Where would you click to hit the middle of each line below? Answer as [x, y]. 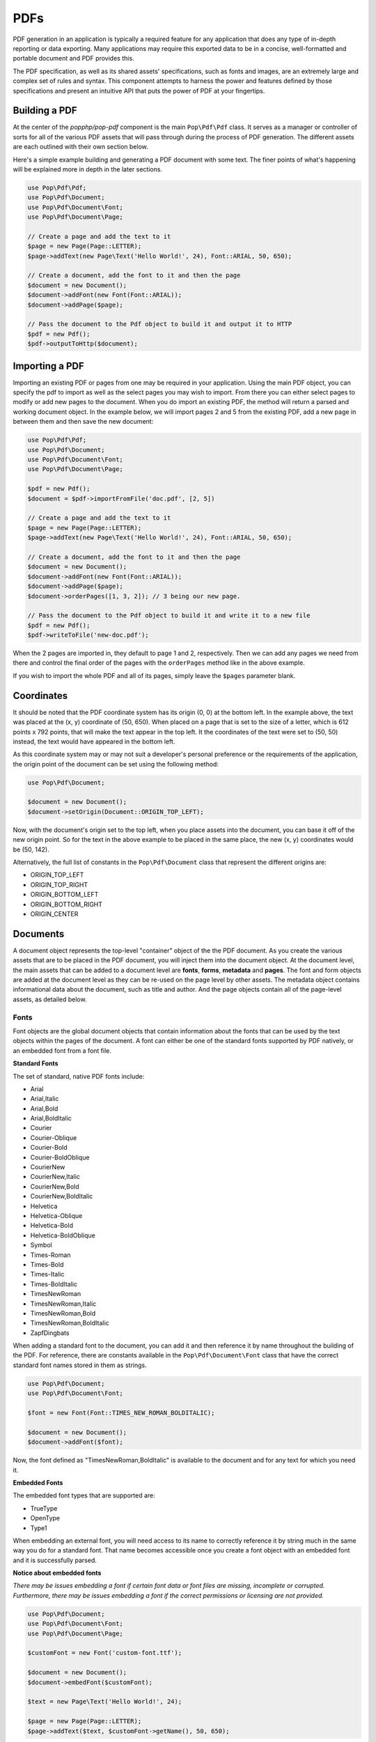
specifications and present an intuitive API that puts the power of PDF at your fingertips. [139, 91]
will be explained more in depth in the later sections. [88, 169]
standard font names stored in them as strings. [80, 1365]
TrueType [44, 1508]
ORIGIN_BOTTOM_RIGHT [66, 904]
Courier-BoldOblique [60, 1157]
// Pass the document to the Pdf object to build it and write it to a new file [169, 616]
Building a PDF [45, 110]
